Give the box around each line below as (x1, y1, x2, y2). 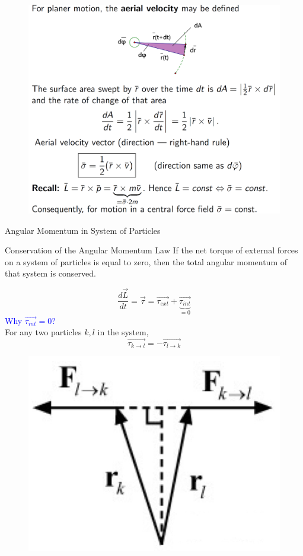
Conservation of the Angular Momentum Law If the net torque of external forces (5, 244, 298, 256)
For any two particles (5, 326, 82, 338)
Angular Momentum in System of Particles (5, 224, 161, 236)
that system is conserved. (5, 267, 96, 279)
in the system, (97, 326, 149, 338)
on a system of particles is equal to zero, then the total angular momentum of (5, 255, 287, 268)
